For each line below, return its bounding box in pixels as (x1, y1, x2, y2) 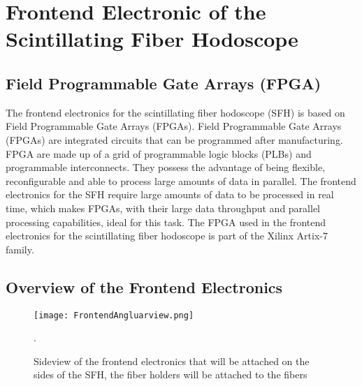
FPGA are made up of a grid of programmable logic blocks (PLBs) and (6, 146, 312, 161)
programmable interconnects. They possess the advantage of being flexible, (6, 160, 326, 175)
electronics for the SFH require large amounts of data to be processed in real (6, 187, 334, 202)
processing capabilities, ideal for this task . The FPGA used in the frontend (6, 214, 326, 229)
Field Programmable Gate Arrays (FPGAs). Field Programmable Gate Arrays (6, 119, 342, 133)
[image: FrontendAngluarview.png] (34, 310, 194, 320)
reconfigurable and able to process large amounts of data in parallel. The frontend (6, 173, 356, 188)
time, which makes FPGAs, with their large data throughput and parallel (6, 200, 321, 215)
